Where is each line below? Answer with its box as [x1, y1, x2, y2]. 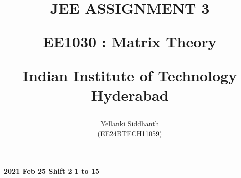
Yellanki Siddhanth [100, 118, 159, 128]
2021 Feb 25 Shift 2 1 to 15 [4, 166, 99, 176]
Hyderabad [91, 84, 169, 105]
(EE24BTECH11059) [97, 128, 162, 138]
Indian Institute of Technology [22, 65, 237, 85]
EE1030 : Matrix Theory [43, 31, 217, 52]
